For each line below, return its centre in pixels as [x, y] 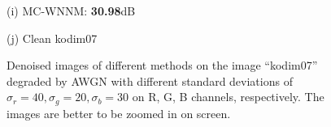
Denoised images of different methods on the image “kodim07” [162, 65]
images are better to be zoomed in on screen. [119, 113]
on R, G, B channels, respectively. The [228, 97]
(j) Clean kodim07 [52, 38]
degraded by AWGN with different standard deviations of [150, 80]
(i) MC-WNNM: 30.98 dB [71, 11]
